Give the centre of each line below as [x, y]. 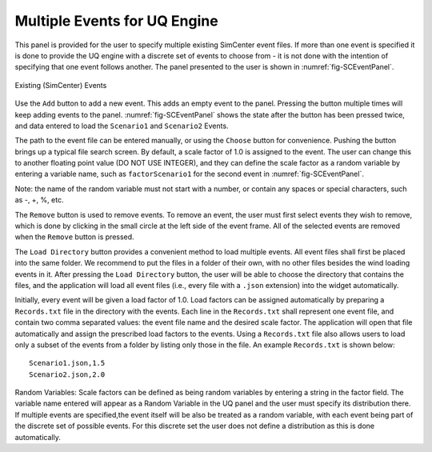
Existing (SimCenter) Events [61, 85]
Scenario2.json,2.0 [67, 374]
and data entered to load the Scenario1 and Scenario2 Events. [122, 126]
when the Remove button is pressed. [75, 237]
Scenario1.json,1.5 [67, 363]
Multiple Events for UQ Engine [117, 21]
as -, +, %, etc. [39, 200]
